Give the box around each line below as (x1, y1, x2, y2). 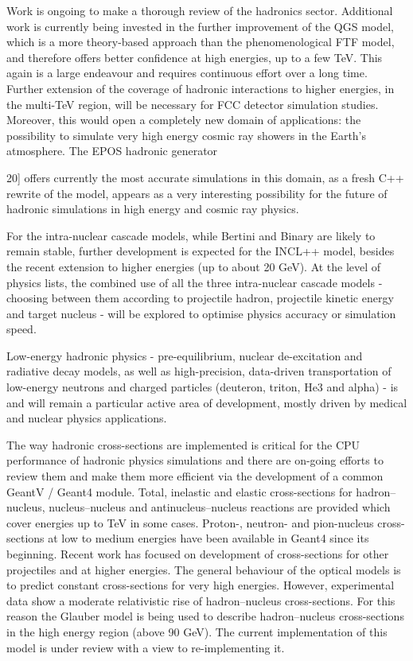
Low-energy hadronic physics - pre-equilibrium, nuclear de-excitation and (6, 347, 363, 364)
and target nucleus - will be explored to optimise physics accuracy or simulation (6, 305, 396, 321)
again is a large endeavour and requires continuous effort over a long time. (6, 64, 368, 81)
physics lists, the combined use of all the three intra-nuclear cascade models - (6, 274, 383, 290)
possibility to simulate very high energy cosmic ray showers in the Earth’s (6, 126, 367, 143)
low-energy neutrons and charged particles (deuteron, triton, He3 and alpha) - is (6, 379, 399, 395)
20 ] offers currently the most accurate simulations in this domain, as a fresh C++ (6, 169, 404, 185)
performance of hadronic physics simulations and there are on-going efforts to (6, 452, 384, 469)
